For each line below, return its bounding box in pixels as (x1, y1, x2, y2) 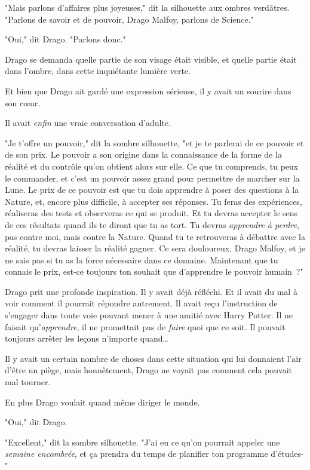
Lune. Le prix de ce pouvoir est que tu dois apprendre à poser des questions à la (5, 183, 299, 196)
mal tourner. (5, 376, 51, 388)
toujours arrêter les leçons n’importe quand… (5, 332, 168, 345)
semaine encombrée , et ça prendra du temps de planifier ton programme (5, 447, 268, 460)
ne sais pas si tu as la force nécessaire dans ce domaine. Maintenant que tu (5, 253, 278, 266)
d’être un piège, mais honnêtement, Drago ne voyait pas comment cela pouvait (5, 364, 293, 376)
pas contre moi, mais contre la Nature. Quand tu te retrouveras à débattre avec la (5, 230, 305, 242)
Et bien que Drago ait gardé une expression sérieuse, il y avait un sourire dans (5, 84, 291, 97)
